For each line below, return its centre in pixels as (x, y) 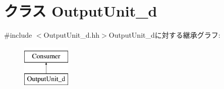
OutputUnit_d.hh (72, 35)
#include (18, 35)
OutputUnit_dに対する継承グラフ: (164, 35)
